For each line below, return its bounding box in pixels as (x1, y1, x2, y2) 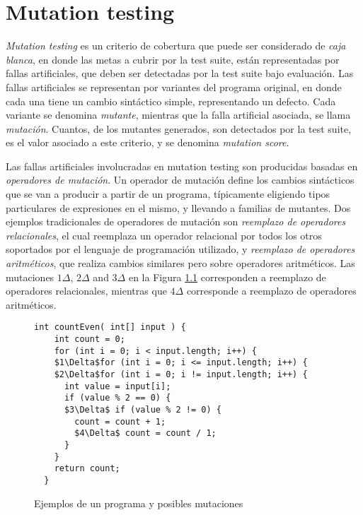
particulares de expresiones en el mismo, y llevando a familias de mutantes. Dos (6, 200, 351, 215)
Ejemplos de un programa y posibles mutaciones (34, 495, 243, 510)
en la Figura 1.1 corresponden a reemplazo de (128, 269, 326, 284)
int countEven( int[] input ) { (34, 322, 186, 333)
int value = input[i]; (64, 381, 171, 391)
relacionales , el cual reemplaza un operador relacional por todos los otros (6, 227, 322, 242)
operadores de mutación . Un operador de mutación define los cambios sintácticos (6, 172, 355, 187)
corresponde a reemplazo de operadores (186, 283, 357, 298)
